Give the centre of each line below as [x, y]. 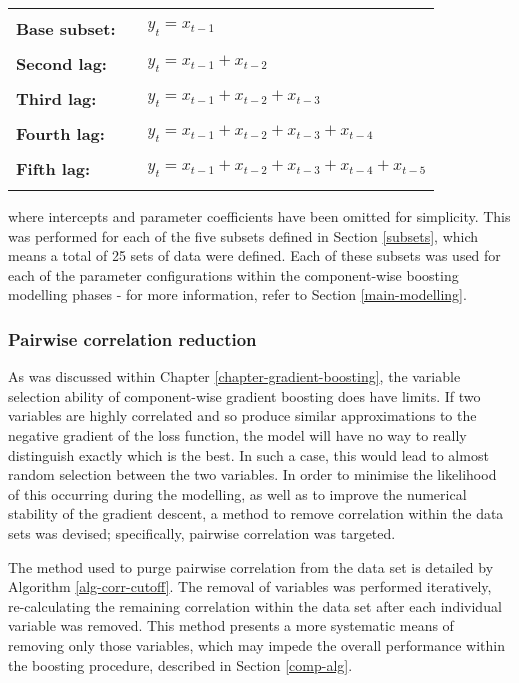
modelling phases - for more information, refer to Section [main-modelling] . [237, 294]
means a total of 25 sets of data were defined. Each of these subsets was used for [254, 255]
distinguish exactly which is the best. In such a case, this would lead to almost [248, 454]
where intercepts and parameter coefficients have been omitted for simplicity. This [259, 216]
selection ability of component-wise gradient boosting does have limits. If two [244, 395]
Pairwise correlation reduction [132, 338]
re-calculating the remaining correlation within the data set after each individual [255, 605]
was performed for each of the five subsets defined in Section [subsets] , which [243, 235]
